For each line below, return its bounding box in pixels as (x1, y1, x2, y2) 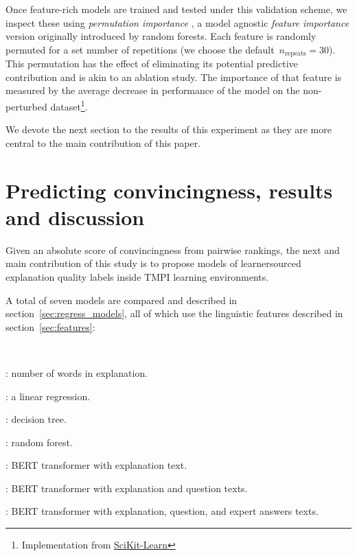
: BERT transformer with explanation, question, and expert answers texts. (5, 504, 319, 518)
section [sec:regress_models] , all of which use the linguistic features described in (5, 306, 343, 321)
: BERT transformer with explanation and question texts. (5, 480, 248, 495)
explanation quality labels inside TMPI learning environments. (5, 269, 269, 283)
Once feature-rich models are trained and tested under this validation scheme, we (5, 2, 347, 16)
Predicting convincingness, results (5, 176, 333, 204)
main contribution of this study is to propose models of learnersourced (5, 256, 301, 270)
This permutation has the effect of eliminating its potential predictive (5, 56, 298, 71)
